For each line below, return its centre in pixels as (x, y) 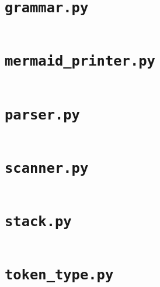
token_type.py (59, 275)
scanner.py (47, 168)
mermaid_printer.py (80, 61)
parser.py (42, 115)
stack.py (38, 222)
